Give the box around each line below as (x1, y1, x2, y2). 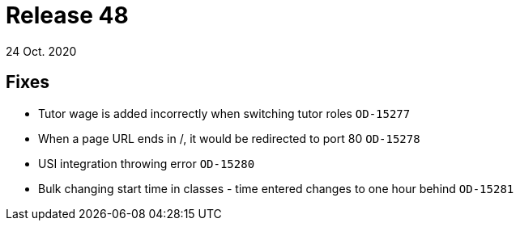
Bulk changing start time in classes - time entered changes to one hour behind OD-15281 (38, 181, 514, 195)
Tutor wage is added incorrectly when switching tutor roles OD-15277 (38, 106, 411, 120)
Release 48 (6, 2, 129, 29)
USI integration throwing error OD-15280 (38, 156, 255, 170)
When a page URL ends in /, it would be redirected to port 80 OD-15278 (38, 131, 420, 145)
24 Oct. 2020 (6, 44, 77, 58)
